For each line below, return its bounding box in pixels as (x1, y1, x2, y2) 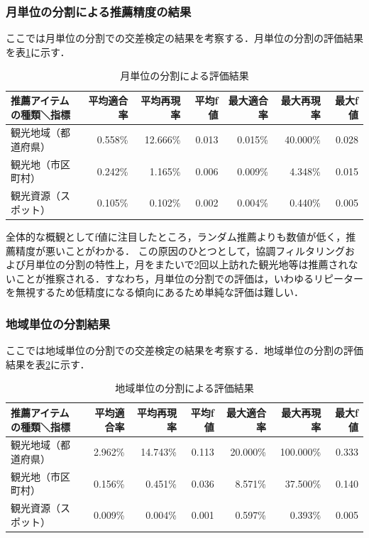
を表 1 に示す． (6, 44, 70, 59)
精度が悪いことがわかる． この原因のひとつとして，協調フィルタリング (15, 243, 345, 258)
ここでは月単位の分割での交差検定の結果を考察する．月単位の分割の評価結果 (6, 31, 363, 45)
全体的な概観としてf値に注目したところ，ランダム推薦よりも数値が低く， (6, 229, 346, 243)
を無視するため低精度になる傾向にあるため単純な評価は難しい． (6, 285, 304, 300)
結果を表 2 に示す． (6, 356, 90, 371)
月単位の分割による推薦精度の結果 (6, 2, 192, 20)
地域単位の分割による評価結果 (115, 380, 254, 395)
